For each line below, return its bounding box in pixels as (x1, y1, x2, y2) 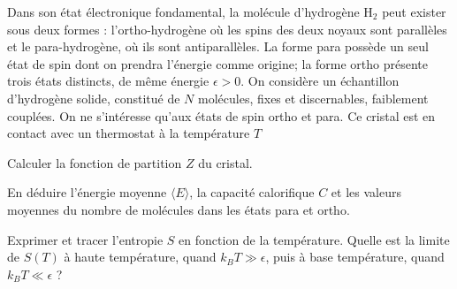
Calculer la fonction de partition (7, 153, 182, 171)
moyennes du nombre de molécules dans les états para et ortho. (7, 200, 350, 218)
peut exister (382, 3, 446, 20)
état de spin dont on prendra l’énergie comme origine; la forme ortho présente (7, 54, 429, 72)
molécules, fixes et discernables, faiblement (198, 88, 429, 107)
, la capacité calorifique (189, 183, 315, 202)
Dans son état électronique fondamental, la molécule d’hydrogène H (7, 3, 373, 20)
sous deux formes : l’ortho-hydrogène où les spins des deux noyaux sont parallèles (7, 19, 447, 38)
